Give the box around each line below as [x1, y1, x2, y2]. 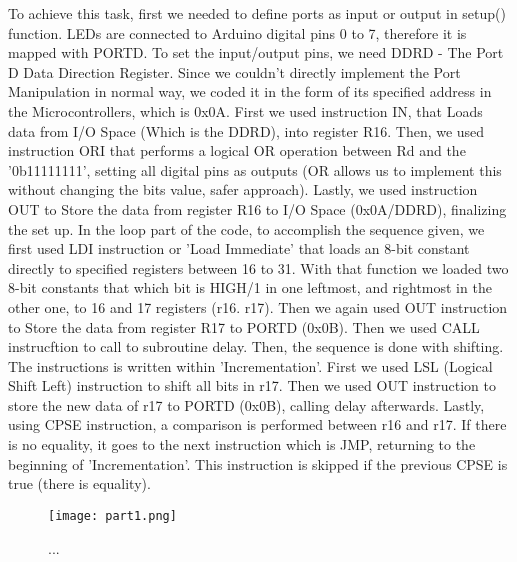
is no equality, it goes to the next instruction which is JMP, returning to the [8, 434, 476, 455]
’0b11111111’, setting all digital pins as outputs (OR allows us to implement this [8, 159, 502, 180]
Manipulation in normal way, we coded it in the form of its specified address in [8, 81, 492, 102]
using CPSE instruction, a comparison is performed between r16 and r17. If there [8, 414, 507, 435]
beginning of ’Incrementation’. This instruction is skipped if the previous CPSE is [8, 453, 508, 474]
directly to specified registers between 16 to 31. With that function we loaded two [8, 257, 509, 278]
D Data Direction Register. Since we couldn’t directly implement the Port [8, 61, 461, 82]
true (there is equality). [8, 473, 151, 494]
